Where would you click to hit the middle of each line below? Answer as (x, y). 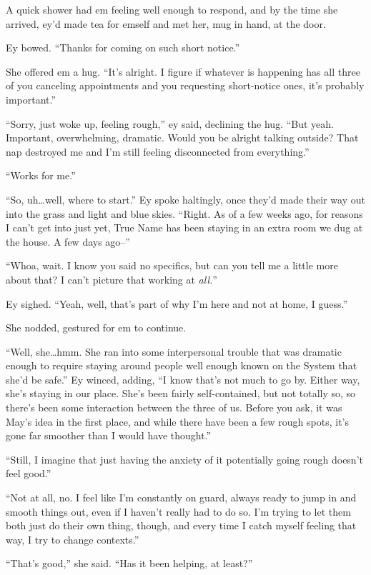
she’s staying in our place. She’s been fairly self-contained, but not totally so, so (181, 393)
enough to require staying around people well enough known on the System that (182, 365)
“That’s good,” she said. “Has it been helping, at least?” (129, 563)
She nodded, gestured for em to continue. (96, 327)
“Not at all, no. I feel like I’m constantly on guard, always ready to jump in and (181, 497)
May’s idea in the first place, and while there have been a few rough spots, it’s (177, 421)
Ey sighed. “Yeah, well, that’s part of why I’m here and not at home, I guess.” (177, 303)
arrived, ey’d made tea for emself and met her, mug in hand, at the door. (166, 23)
